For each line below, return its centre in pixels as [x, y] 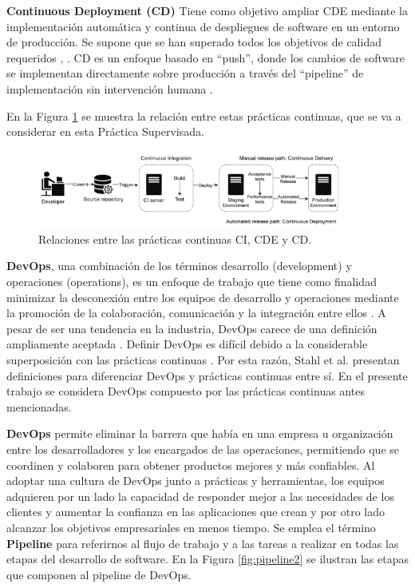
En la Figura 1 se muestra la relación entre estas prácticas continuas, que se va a [204, 115]
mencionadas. [39, 406]
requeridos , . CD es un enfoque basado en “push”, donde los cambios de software [206, 57]
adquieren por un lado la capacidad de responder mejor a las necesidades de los [200, 496]
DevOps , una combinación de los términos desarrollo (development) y [179, 266]
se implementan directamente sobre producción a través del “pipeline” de [185, 73]
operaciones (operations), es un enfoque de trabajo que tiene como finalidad [192, 282]
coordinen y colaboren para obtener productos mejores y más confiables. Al [191, 465]
